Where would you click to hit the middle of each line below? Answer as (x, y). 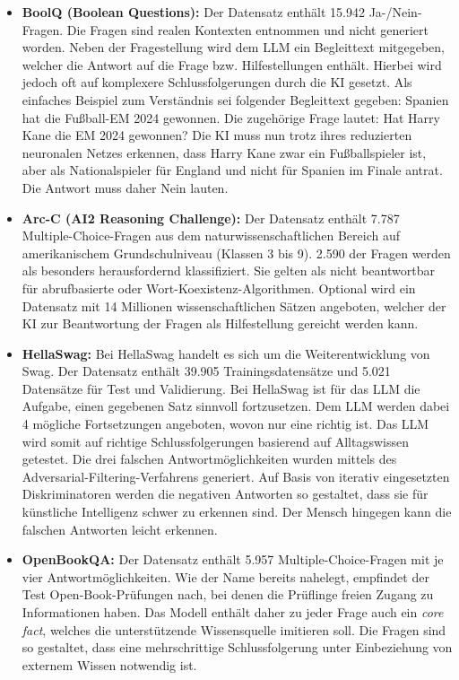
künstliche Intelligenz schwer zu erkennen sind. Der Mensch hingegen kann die (237, 512)
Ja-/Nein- (395, 12)
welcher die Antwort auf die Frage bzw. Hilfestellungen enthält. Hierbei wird (232, 64)
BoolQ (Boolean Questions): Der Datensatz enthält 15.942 (193, 12)
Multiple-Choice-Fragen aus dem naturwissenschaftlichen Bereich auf (211, 235)
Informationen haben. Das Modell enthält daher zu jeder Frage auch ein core (233, 612)
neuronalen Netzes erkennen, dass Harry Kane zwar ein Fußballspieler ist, (224, 152)
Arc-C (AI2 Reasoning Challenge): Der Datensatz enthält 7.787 (211, 218)
